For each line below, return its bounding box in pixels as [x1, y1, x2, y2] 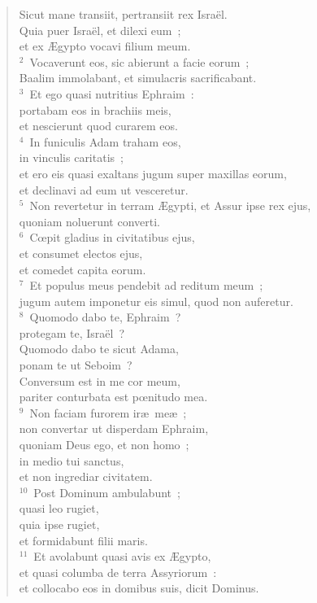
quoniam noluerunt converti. [19, 212, 160, 229]
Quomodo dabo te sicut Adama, [19, 340, 179, 357]
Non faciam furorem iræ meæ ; [29, 404, 187, 421]
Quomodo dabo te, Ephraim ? [29, 308, 181, 326]
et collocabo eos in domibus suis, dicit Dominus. [19, 579, 259, 596]
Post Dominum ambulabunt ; [33, 483, 180, 500]
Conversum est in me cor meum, [19, 372, 180, 389]
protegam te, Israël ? [19, 324, 125, 341]
